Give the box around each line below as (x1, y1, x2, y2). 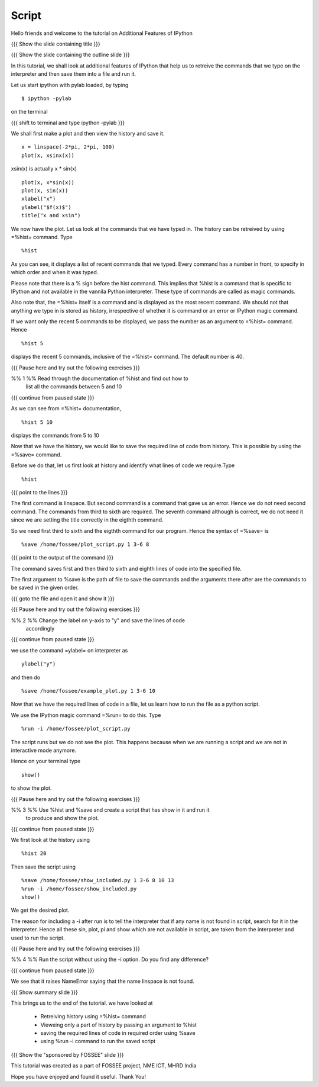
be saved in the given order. (11, 584, 79, 591)
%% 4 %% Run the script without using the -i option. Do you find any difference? (11, 956, 209, 963)
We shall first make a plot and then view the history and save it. (11, 130, 165, 137)
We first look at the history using (11, 837, 90, 844)
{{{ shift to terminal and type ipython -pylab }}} (11, 119, 125, 126)
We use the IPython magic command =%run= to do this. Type (11, 711, 161, 719)
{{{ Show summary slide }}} (11, 989, 78, 996)
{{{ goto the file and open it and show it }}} (11, 595, 115, 602)
